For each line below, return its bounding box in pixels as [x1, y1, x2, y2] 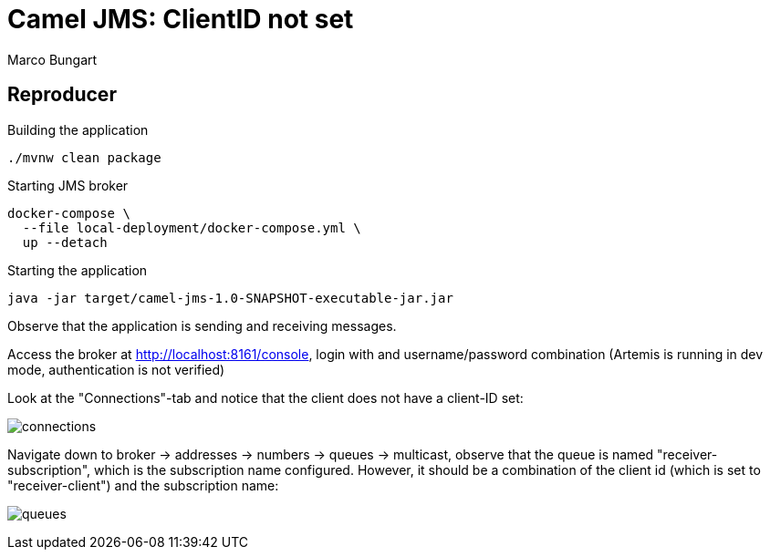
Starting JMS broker [7, 177, 129, 193]
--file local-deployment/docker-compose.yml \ [22, 220, 361, 235]
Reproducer [7, 83, 117, 107]
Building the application [7, 121, 149, 138]
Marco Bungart [7, 51, 98, 67]
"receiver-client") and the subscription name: [7, 477, 279, 493]
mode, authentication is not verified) [7, 361, 225, 377]
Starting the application [7, 262, 148, 278]
